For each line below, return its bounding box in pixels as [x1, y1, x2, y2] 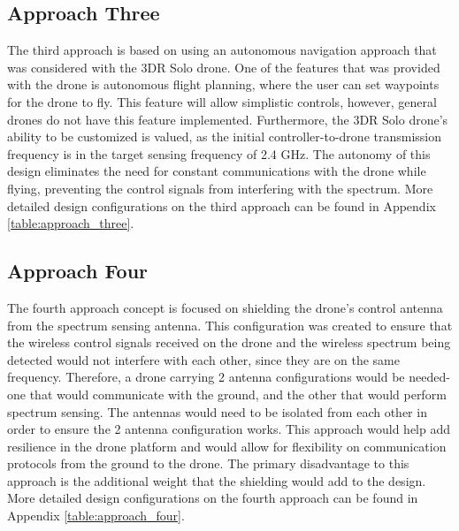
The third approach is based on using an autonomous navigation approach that [7, 41, 437, 59]
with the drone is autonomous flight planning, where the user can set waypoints [7, 75, 440, 94]
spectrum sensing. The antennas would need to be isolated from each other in [7, 402, 427, 421]
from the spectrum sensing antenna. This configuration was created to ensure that [7, 315, 453, 334]
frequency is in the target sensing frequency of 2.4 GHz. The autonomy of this [7, 144, 431, 163]
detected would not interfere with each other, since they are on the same [7, 350, 400, 368]
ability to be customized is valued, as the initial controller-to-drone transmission [7, 127, 442, 146]
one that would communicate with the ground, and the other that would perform [7, 384, 447, 403]
